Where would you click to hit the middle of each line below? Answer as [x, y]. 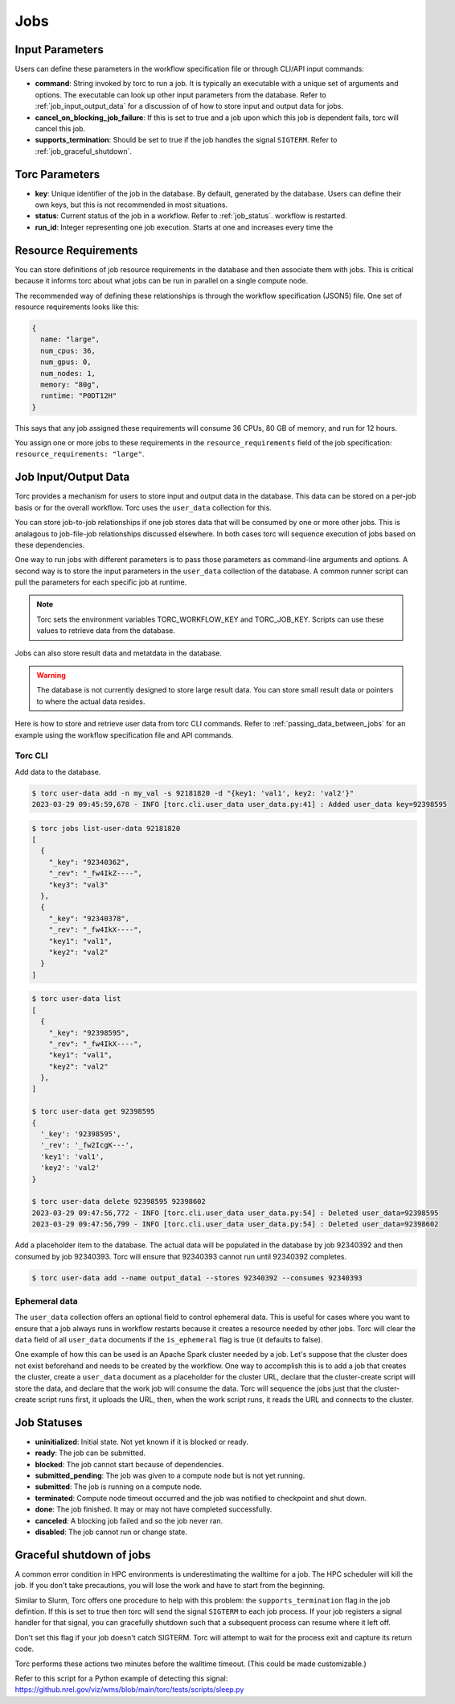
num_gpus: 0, [66, 362]
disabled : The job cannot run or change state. [111, 1532]
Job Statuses [49, 1423]
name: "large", [70, 339]
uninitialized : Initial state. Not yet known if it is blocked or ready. [142, 1441]
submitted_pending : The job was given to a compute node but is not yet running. [170, 1476]
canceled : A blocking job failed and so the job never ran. [129, 1520]
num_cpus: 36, [68, 351]
